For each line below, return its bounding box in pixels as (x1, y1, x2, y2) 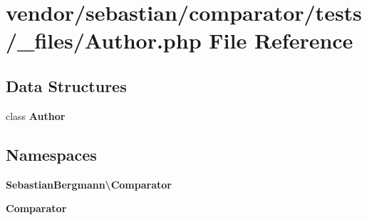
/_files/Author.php (6, 26, 202, 55)
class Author (6, 108, 66, 123)
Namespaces (6, 143, 97, 165)
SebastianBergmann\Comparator (6, 176, 172, 191)
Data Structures (6, 74, 127, 96)
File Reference (209, 26, 353, 55)
